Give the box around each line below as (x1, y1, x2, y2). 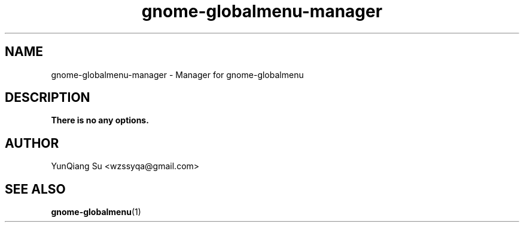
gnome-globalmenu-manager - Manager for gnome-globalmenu (51, 69, 304, 80)
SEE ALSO (5, 181, 66, 197)
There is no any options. (51, 115, 149, 126)
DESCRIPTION (5, 90, 90, 105)
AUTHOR (5, 135, 59, 151)
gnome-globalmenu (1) (51, 207, 141, 217)
